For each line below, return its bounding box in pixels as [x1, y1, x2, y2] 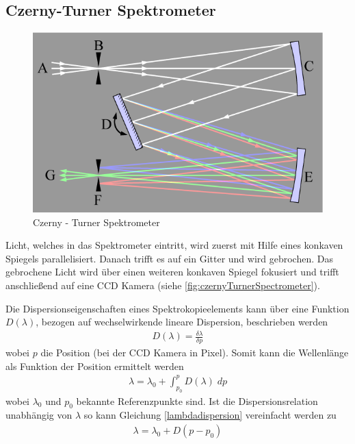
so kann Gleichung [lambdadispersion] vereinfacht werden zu [83, 408, 337, 422]
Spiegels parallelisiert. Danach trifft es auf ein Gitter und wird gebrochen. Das [5, 251, 333, 265]
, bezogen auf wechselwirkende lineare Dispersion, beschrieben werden [36, 314, 328, 329]
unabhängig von [5, 408, 73, 422]
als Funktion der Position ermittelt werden [5, 358, 184, 373]
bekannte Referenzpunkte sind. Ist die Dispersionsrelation [76, 393, 318, 408]
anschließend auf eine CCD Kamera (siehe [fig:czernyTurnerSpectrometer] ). [5, 278, 320, 293]
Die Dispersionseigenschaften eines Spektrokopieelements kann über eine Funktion [5, 301, 350, 315]
